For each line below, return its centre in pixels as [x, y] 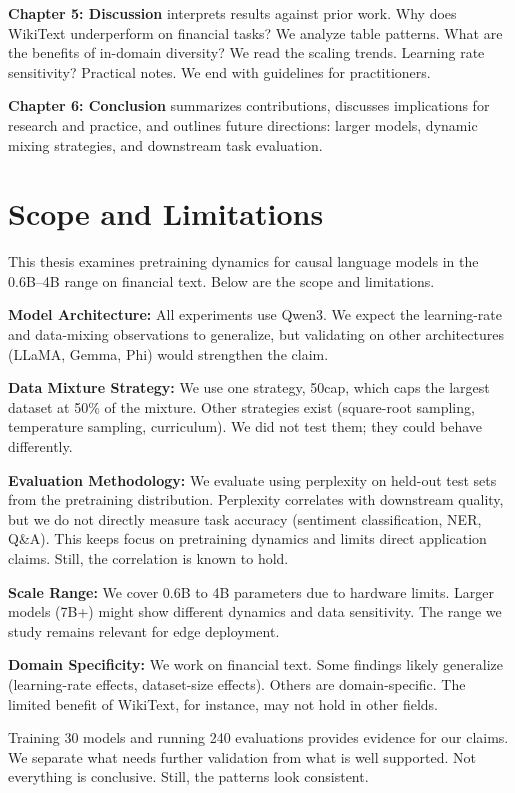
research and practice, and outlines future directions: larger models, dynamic [243, 124]
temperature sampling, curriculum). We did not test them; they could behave [245, 426]
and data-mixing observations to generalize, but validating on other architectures [256, 334]
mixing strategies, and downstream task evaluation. [165, 144]
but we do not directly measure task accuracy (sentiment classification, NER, [245, 518]
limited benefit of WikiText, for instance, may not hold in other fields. [223, 703]
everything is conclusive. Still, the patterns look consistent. [188, 776]
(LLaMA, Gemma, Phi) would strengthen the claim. [168, 353]
